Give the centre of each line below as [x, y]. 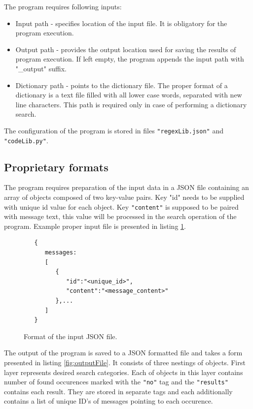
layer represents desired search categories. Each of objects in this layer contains [124, 372]
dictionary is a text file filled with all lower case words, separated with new [129, 95]
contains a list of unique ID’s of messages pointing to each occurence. [108, 401]
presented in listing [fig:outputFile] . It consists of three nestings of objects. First [125, 362]
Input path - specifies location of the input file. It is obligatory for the [121, 23]
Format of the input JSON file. [71, 336]
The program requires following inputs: [63, 6]
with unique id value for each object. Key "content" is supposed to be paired [121, 206]
